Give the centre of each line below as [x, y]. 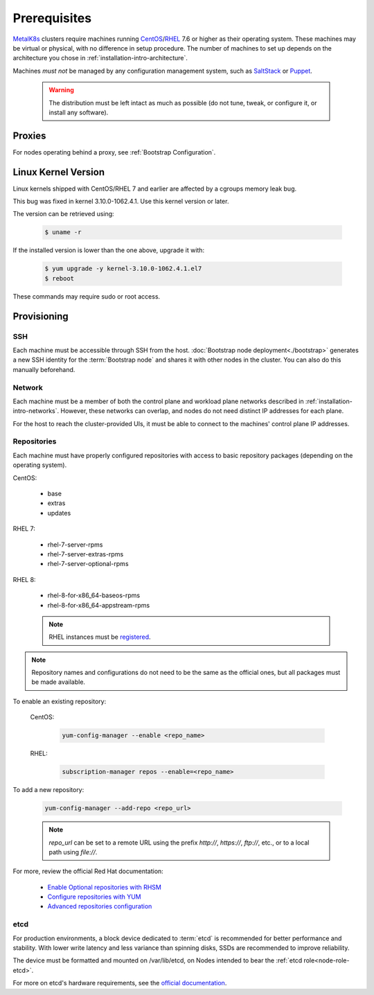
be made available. [59, 682]
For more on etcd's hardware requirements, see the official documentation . [120, 983]
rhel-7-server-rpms [75, 545]
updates [59, 513]
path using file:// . [73, 852]
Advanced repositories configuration [100, 906]
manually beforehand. [44, 369]
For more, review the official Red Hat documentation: [88, 871]
